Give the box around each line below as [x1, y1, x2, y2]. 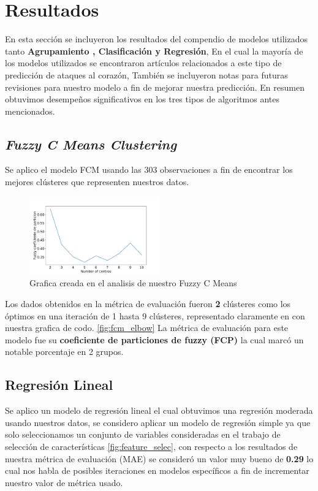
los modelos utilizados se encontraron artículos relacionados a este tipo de [5, 56, 282, 69]
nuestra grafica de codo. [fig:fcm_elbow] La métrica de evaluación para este [5, 321, 289, 334]
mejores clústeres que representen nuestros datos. [5, 175, 189, 188]
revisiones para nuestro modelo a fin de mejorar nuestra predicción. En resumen [5, 80, 305, 93]
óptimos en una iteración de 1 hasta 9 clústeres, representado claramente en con [5, 309, 305, 322]
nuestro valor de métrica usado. [5, 476, 123, 489]
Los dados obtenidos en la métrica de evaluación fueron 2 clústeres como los [5, 297, 291, 310]
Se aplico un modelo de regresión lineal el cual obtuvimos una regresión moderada [5, 404, 313, 417]
